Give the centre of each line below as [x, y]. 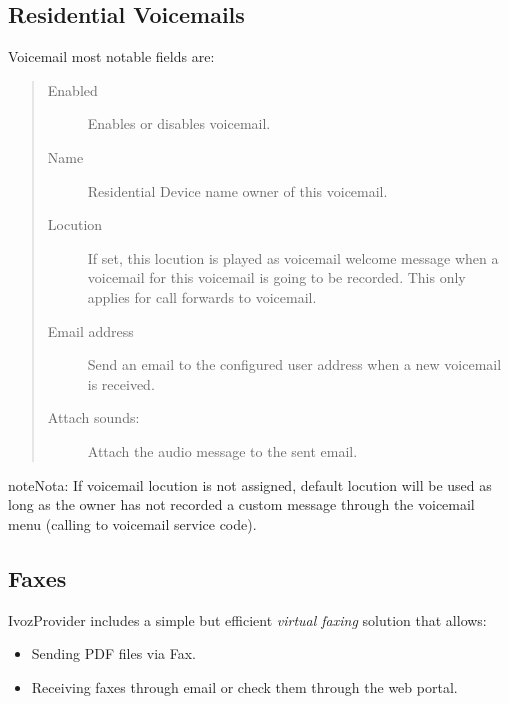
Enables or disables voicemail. [179, 123]
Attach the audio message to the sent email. [222, 450]
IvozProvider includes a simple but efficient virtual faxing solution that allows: [247, 619]
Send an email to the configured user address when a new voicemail [294, 364]
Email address [90, 330]
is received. [121, 383]
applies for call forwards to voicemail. [202, 296]
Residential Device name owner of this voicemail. [237, 190]
